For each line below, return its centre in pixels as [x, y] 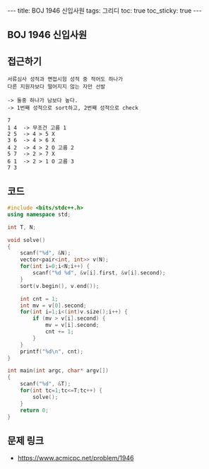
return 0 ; [35, 410]
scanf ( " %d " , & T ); [46, 384]
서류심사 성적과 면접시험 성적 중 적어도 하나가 [65, 79]
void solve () [26, 240]
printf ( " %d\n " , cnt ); [52, 352]
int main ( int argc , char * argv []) [58, 371]
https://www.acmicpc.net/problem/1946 [76, 458]
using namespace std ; [39, 214]
